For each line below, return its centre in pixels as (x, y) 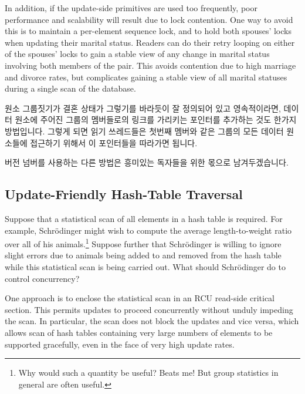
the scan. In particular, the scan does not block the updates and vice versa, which (152, 321)
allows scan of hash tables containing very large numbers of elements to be (139, 332)
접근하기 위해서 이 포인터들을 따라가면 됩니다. (114, 142)
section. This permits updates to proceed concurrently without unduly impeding (149, 309)
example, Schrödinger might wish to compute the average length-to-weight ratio (148, 230)
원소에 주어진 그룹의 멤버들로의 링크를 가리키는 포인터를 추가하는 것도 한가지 (156, 119)
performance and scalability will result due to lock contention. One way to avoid (149, 19)
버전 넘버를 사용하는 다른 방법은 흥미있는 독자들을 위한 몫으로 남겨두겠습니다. (147, 162)
